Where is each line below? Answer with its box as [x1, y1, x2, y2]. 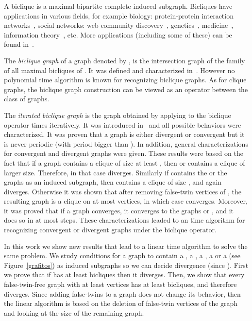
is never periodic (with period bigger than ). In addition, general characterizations [4, 138, 248, 149]
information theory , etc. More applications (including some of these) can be [4, 29, 232, 39]
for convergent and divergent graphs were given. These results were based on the [4, 148, 243, 158]
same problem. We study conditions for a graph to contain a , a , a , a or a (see [4, 250, 240, 261]
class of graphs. [4, 94, 50, 104]
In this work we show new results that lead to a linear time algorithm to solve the [4, 241, 248, 251]
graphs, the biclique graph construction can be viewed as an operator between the [4, 84, 248, 94]
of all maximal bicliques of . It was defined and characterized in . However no [4, 65, 235, 75]
